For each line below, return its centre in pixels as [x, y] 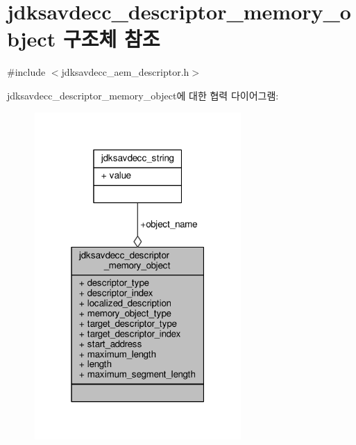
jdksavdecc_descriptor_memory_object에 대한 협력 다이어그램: [143, 95]
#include [26, 72]
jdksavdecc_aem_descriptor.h [125, 72]
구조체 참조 [111, 39]
